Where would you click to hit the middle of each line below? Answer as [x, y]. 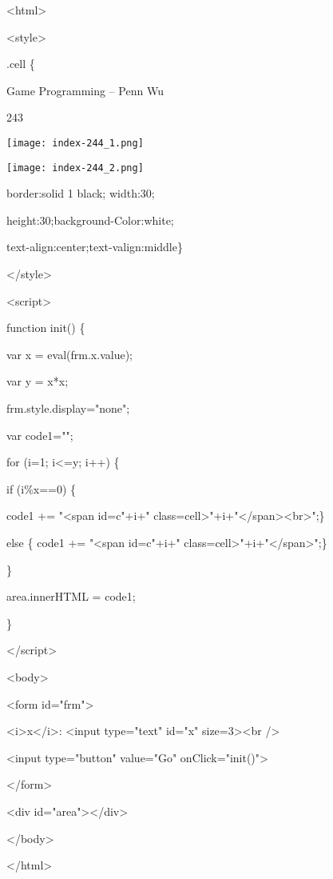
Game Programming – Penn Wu [85, 90]
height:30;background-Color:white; [90, 220]
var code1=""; [40, 435]
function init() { [46, 328]
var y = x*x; [38, 381]
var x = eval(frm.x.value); [69, 354]
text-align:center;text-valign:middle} [95, 247]
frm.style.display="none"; [68, 408]
